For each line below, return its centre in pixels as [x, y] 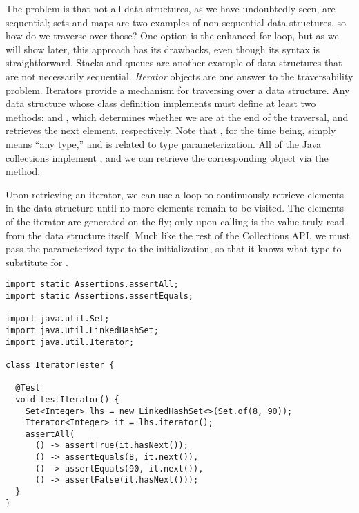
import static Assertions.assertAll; [92, 285]
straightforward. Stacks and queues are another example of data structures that [174, 63]
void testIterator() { [67, 399]
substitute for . [37, 262]
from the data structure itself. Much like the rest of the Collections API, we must [178, 235]
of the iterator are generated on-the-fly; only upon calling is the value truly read [175, 221]
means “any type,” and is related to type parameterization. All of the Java [164, 143]
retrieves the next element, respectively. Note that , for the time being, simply [171, 130]
